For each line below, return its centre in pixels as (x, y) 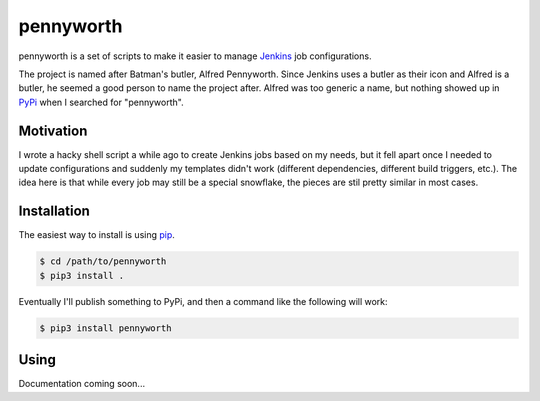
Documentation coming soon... (81, 384)
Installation (54, 211)
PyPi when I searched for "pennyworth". (101, 102)
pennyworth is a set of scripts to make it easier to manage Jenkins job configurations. (195, 56)
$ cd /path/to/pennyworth (103, 261)
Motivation (53, 130)
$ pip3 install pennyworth (105, 328)
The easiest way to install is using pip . (96, 235)
